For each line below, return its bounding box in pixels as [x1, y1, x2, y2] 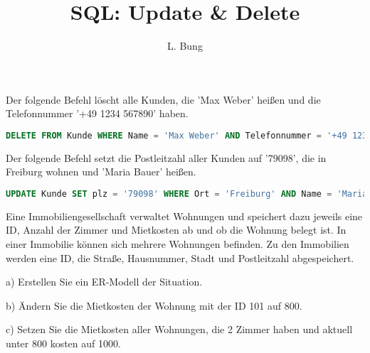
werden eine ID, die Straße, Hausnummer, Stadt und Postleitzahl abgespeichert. [6, 250, 354, 265]
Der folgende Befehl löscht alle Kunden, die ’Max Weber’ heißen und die [6, 92, 321, 107]
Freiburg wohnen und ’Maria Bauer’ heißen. [6, 164, 196, 179]
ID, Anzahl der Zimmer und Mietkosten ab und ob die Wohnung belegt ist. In [6, 222, 347, 237]
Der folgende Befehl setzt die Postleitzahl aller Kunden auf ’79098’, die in [6, 150, 327, 165]
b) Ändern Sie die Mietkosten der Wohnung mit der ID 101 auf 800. [6, 298, 302, 313]
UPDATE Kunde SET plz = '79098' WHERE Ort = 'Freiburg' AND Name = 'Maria [6, 188, 368, 199]
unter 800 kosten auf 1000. [6, 336, 121, 350]
